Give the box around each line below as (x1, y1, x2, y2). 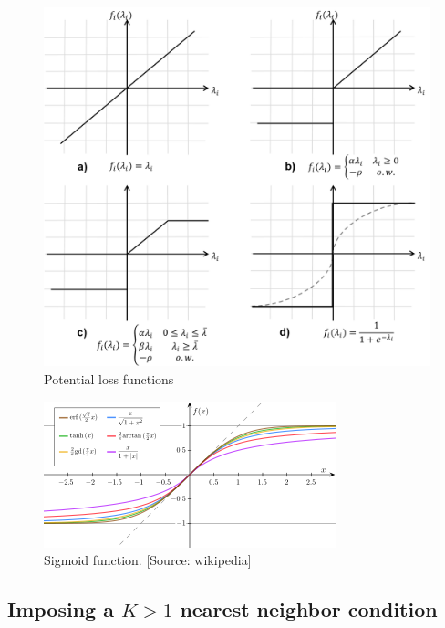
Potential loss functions (44, 369, 174, 388)
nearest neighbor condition (180, 595, 438, 623)
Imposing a (7, 595, 114, 623)
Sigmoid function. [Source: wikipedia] (44, 550, 252, 570)
